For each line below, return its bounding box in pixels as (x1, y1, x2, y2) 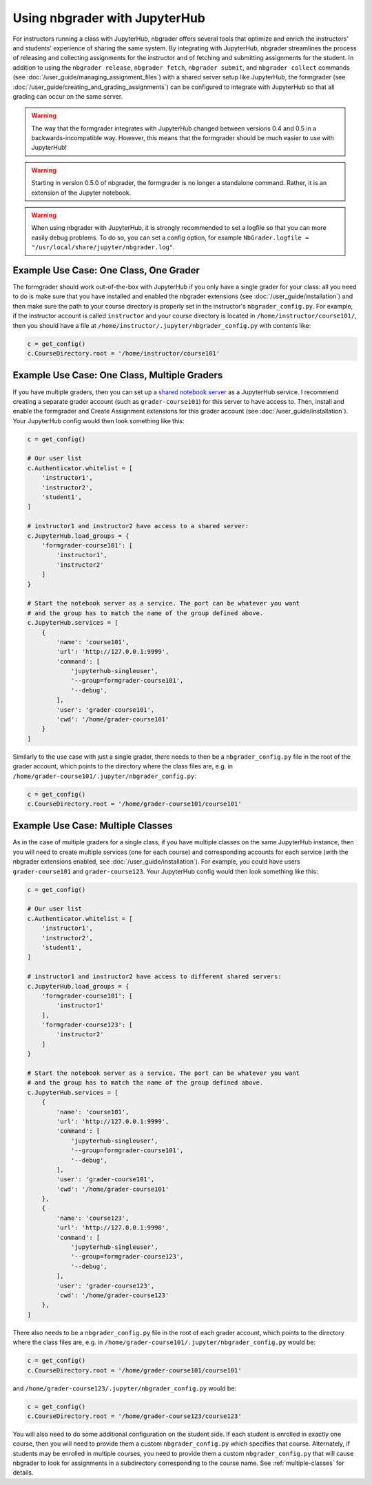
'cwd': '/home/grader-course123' (56, 1292, 169, 1299)
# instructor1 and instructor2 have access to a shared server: (27, 522, 249, 530)
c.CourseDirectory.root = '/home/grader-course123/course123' (27, 1412, 242, 1420)
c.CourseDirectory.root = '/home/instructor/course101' (27, 349, 220, 358)
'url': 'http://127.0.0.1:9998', (56, 1224, 169, 1232)
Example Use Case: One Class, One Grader (12, 264, 200, 276)
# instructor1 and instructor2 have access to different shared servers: (27, 973, 282, 980)
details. (12, 1468, 34, 1477)
